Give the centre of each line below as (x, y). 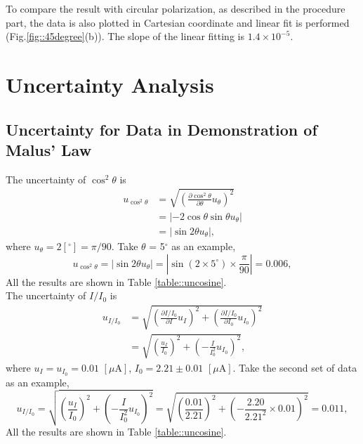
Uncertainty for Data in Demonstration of (161, 129)
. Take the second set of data (295, 367)
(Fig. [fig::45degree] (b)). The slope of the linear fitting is (125, 36)
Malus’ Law (49, 149)
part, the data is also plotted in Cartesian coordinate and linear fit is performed (178, 22)
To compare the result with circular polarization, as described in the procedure (176, 8)
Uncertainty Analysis (110, 84)
